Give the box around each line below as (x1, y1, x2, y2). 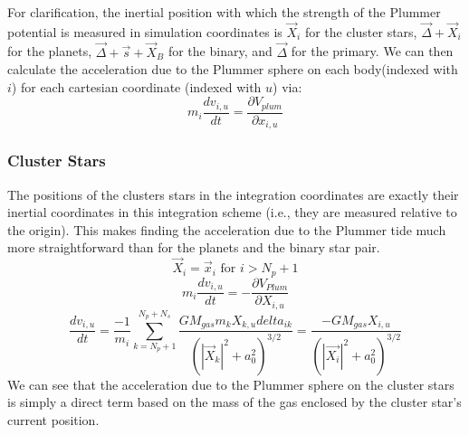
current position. (7, 410, 100, 429)
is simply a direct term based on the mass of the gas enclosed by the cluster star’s (7, 392, 462, 411)
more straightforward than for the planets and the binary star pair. (7, 238, 380, 257)
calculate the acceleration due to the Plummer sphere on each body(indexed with (7, 60, 458, 79)
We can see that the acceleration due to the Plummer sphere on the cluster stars (7, 374, 455, 393)
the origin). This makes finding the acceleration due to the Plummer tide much (7, 220, 446, 239)
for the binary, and (167, 42, 273, 61)
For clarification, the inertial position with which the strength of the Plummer (7, 3, 441, 21)
